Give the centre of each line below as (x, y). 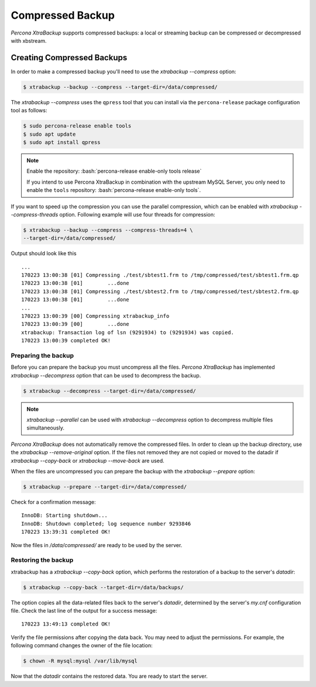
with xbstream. (29, 40)
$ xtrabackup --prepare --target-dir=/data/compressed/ (105, 487)
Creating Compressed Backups (69, 58)
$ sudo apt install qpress (62, 142)
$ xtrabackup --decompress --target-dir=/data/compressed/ (109, 391)
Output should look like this (44, 253)
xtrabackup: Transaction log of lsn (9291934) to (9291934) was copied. (128, 332)
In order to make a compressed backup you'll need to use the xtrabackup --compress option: (123, 71)
